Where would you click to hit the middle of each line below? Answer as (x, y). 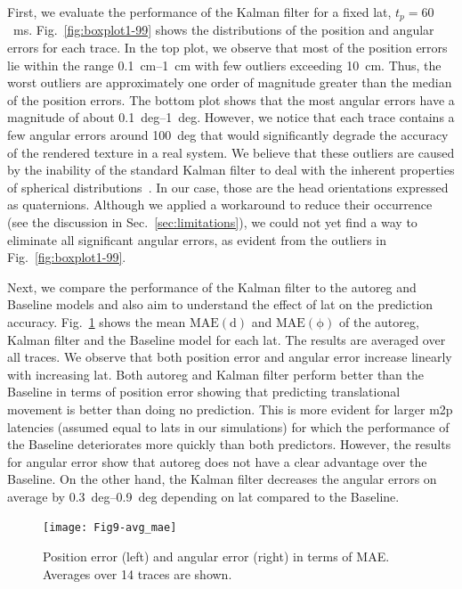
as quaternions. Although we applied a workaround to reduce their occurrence (220, 205)
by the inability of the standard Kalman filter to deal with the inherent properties (231, 170)
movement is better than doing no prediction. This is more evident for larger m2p (230, 409)
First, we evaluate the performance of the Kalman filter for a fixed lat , (199, 12)
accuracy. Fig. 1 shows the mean (97, 321)
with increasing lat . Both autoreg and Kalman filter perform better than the (216, 374)
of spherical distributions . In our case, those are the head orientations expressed (228, 187)
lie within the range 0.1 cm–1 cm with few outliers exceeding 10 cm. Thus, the (224, 65)
